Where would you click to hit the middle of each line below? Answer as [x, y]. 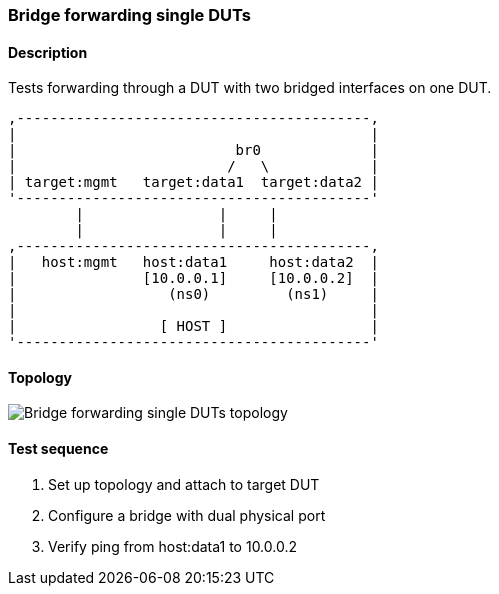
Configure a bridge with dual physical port [187, 515]
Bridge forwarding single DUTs [129, 15]
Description [48, 52]
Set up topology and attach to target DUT [184, 484]
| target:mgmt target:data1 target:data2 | [193, 182]
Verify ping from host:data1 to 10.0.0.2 [172, 546]
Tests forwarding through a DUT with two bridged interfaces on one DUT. [250, 88]
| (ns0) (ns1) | [193, 294]
